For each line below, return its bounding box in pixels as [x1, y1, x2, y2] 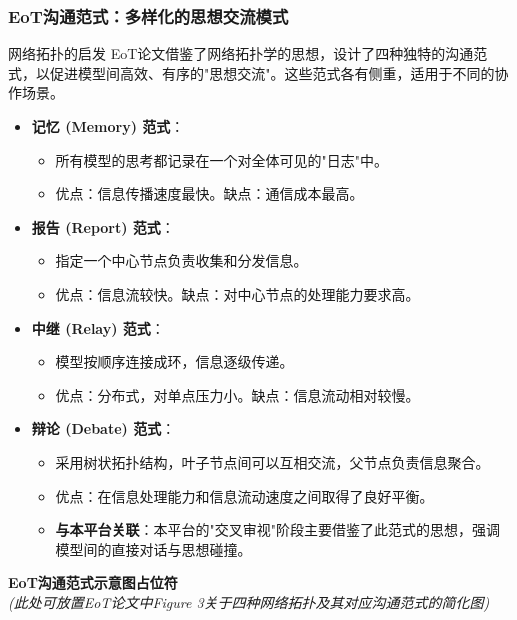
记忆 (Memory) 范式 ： [31, 116, 185, 136]
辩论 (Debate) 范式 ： [31, 418, 176, 439]
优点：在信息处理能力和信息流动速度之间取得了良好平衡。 [55, 485, 434, 506]
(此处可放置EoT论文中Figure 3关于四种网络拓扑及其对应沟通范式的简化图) [8, 591, 490, 612]
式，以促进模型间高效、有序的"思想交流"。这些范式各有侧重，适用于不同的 [8, 62, 495, 83]
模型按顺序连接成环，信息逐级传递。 [55, 351, 294, 372]
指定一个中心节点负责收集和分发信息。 [55, 250, 308, 271]
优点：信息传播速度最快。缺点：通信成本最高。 [55, 183, 364, 204]
